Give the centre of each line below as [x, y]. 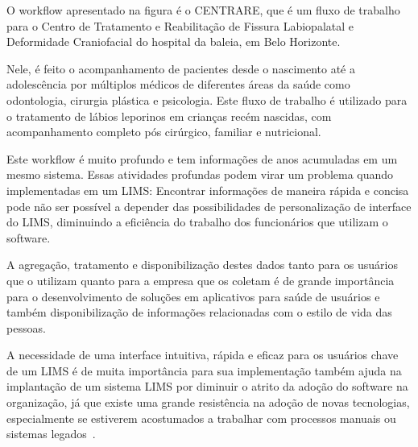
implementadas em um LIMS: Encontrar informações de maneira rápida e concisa [208, 190]
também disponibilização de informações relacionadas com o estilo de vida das [199, 312]
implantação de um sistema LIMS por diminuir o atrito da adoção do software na [207, 386]
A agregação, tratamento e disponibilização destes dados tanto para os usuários [203, 265]
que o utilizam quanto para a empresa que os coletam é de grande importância [201, 280]
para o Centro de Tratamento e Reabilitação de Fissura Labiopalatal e [180, 25]
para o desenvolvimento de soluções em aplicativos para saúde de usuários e [193, 296]
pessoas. [26, 327]
